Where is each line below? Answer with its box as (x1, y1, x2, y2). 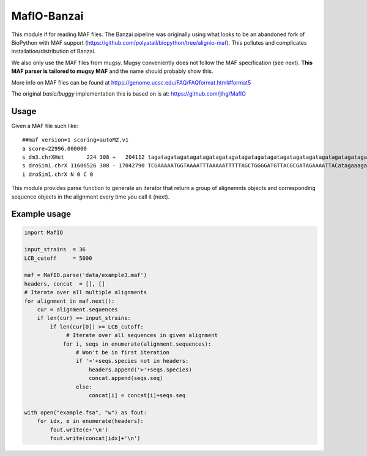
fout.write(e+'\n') (50, 426, 108, 433)
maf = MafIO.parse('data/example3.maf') (24, 272, 147, 279)
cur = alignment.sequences (37, 306, 119, 313)
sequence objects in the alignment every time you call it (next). (11, 193, 170, 200)
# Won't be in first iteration (75, 349, 169, 355)
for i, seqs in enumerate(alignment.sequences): (62, 340, 212, 348)
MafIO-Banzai (11, 9, 84, 23)
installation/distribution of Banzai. (11, 48, 96, 55)
